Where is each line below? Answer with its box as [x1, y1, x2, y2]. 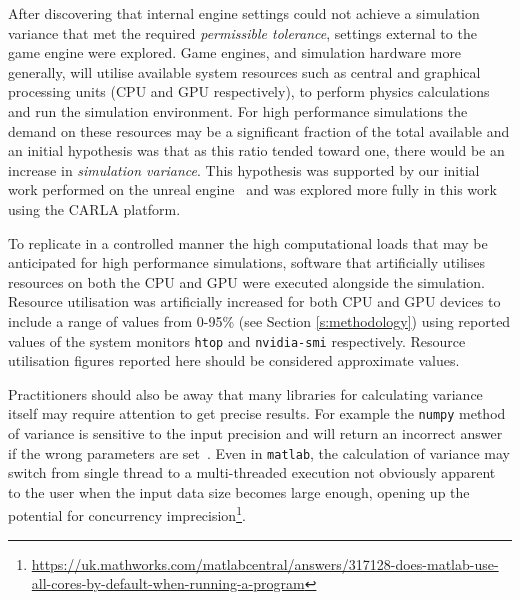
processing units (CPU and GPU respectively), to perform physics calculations [8, 81, 490, 102]
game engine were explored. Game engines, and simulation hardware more [8, 42, 462, 63]
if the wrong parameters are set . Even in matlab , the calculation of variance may [8, 442, 510, 463]
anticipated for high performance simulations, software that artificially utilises [8, 252, 486, 273]
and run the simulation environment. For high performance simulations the [8, 100, 468, 121]
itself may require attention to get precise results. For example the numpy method [8, 403, 506, 424]
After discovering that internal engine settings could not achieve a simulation [8, 3, 480, 23]
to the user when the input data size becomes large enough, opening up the [8, 481, 470, 502]
